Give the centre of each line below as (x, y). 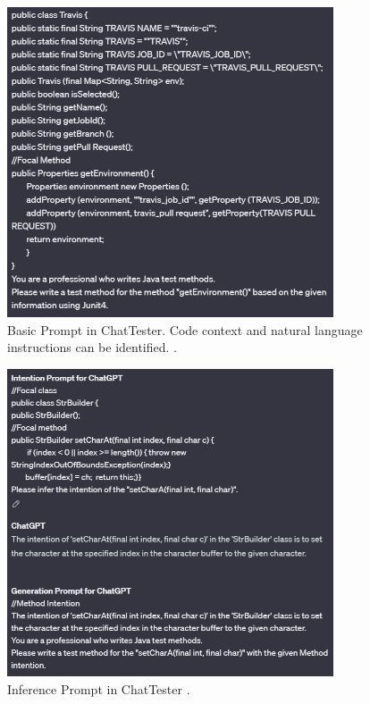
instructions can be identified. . (92, 347)
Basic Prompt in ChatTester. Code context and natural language (185, 329)
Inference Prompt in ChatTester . (99, 689)
